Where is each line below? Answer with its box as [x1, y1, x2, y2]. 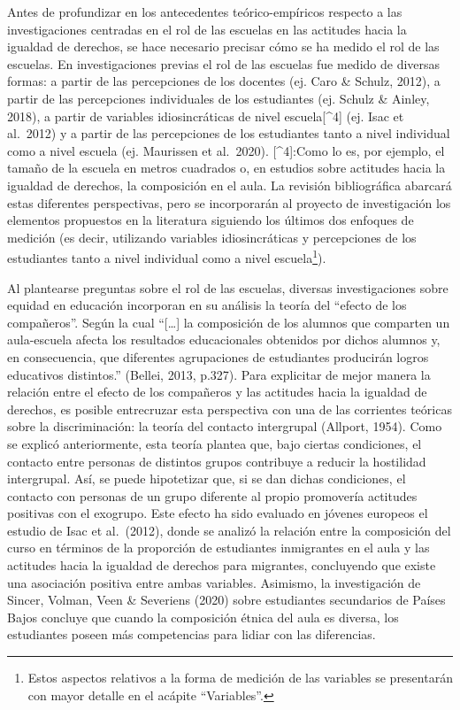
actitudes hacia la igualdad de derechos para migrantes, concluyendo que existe [7, 556, 436, 575]
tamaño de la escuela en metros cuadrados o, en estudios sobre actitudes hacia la [7, 158, 446, 177]
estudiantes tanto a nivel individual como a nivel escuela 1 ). [7, 246, 326, 266]
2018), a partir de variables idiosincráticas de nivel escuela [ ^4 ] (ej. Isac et [7, 106, 404, 125]
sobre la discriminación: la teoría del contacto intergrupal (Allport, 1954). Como [7, 417, 442, 436]
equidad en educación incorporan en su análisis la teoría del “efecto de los [7, 296, 407, 314]
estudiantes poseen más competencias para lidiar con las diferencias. [7, 625, 376, 644]
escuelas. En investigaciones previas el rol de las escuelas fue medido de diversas [7, 54, 441, 73]
